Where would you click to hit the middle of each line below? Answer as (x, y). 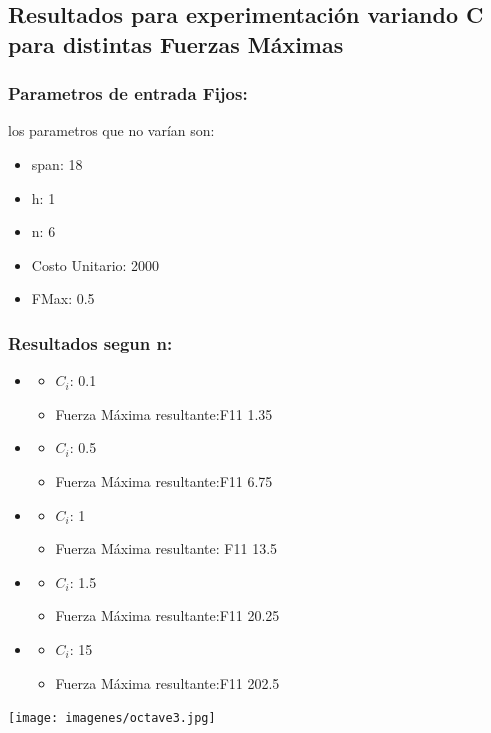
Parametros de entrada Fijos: (128, 93)
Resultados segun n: (90, 342)
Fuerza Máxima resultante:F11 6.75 (164, 480)
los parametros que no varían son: (111, 130)
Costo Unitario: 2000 (95, 264)
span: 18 (57, 163)
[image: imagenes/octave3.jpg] (112, 718)
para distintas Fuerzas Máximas (176, 43)
